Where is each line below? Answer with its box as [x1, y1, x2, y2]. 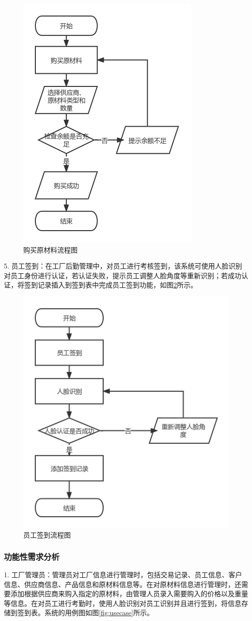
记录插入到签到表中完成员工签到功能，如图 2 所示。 [37, 280, 197, 290]
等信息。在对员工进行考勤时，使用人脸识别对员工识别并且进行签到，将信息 [4, 598, 241, 608]
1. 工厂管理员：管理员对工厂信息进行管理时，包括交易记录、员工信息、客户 [4, 570, 242, 579]
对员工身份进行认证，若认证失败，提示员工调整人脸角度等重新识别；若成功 [4, 270, 241, 280]
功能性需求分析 [4, 550, 60, 562]
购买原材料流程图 [23, 244, 78, 254]
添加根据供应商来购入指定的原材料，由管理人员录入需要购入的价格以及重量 [10, 588, 248, 599]
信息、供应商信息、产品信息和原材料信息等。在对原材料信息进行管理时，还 [4, 579, 241, 589]
